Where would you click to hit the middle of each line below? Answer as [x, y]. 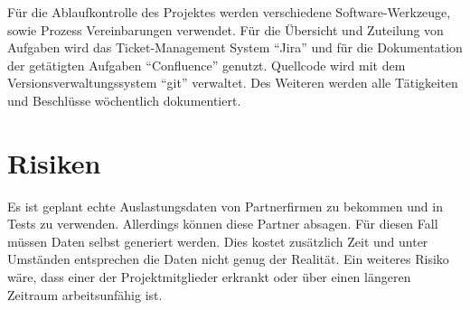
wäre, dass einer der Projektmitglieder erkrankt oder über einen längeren [209, 277]
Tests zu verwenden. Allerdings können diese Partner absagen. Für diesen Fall [223, 224]
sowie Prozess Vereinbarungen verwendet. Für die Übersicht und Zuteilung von [226, 29]
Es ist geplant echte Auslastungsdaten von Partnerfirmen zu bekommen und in [225, 206]
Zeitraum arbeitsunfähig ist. [85, 294]
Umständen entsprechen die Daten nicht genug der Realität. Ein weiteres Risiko [228, 259]
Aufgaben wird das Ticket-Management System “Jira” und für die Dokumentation [235, 47]
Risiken [54, 162]
